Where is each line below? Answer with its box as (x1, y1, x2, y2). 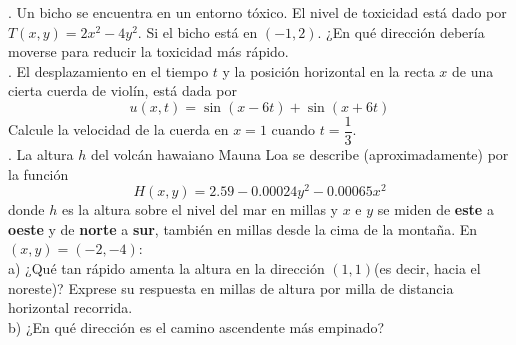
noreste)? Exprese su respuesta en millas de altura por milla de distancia (8, 277, 454, 298)
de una (451, 60, 494, 81)
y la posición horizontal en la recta (222, 60, 435, 81)
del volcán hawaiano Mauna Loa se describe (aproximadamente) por (90, 144, 509, 165)
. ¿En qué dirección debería (317, 21, 485, 42)
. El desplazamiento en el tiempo (8, 60, 209, 81)
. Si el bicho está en (137, 21, 258, 42)
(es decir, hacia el (374, 258, 481, 279)
